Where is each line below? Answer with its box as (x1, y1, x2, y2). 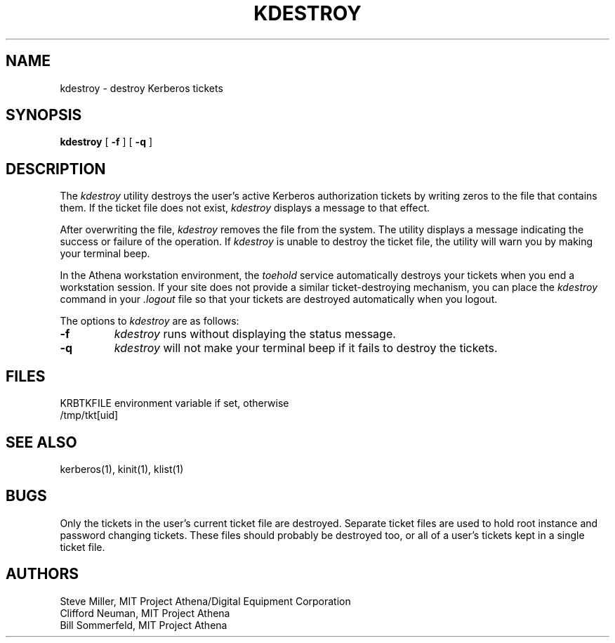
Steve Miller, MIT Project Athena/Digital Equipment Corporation (60, 595, 351, 607)
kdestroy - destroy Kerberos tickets (60, 82, 223, 94)
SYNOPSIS (6, 106, 82, 124)
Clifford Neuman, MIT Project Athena (60, 606, 230, 619)
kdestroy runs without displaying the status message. (114, 327, 396, 342)
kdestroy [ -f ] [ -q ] (60, 136, 153, 148)
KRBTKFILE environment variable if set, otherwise (60, 397, 289, 410)
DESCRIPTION (6, 160, 106, 178)
